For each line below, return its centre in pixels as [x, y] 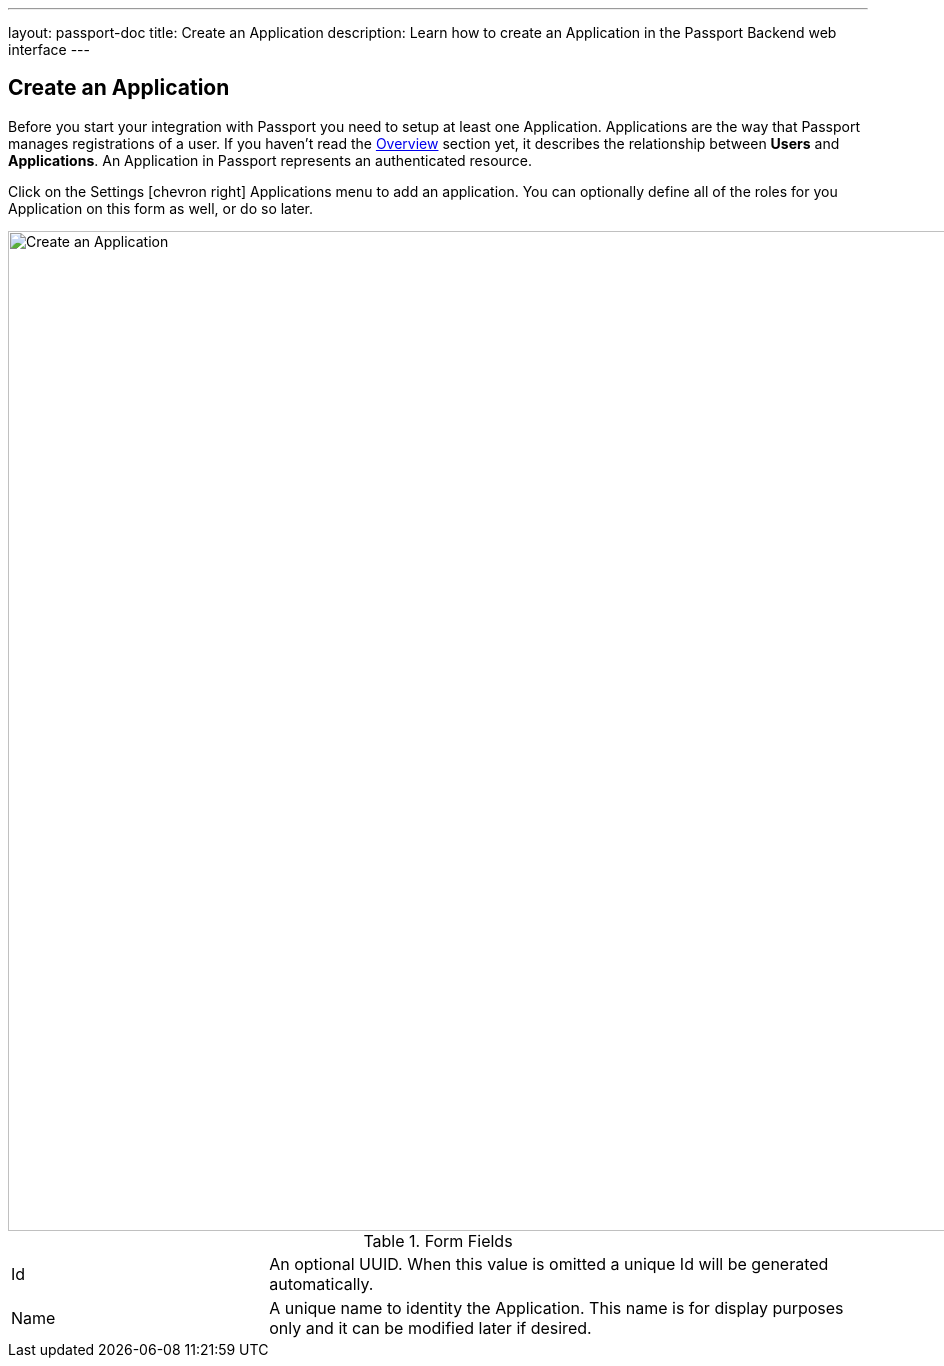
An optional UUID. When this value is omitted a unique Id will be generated [549, 1263]
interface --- [49, 49]
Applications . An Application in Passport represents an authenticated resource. [270, 160]
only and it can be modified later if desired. [430, 1327]
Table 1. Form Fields [438, 1240]
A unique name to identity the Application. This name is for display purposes [556, 1307]
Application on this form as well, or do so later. [161, 208]
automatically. [321, 1283]
